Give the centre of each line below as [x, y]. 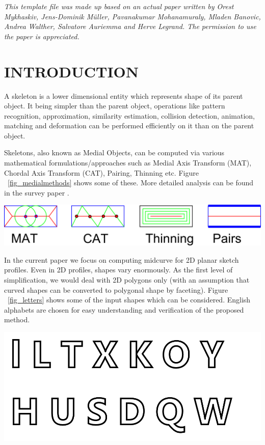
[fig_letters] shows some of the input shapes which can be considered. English [129, 300]
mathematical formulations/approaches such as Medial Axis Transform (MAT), [128, 163]
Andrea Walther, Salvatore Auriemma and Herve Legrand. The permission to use [130, 26]
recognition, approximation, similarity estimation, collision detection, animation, [129, 115]
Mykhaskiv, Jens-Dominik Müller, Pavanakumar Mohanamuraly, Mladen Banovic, [132, 16]
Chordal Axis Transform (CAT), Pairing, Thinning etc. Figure [101, 172]
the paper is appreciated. [42, 36]
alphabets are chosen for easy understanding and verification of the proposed [124, 309]
